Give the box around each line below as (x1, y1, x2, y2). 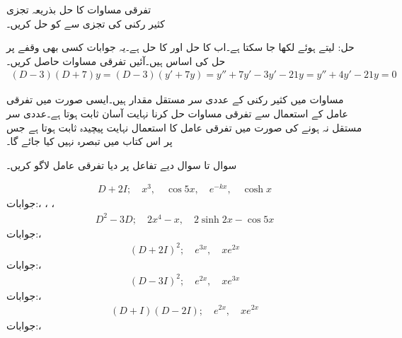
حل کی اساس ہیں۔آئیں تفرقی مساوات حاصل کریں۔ (6, 53, 226, 68)
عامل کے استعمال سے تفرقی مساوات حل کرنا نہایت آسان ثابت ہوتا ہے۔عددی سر (6, 106, 348, 120)
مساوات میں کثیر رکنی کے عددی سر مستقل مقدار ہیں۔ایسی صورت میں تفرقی (6, 92, 344, 107)
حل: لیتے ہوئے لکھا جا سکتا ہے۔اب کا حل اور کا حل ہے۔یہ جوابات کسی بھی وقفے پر (6, 40, 355, 54)
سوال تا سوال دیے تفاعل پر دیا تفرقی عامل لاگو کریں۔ (6, 157, 237, 172)
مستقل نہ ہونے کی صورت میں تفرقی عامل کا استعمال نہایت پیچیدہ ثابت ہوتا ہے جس (6, 120, 362, 134)
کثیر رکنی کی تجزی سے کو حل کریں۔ (6, 16, 165, 30)
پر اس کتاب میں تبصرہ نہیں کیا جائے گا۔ (6, 134, 173, 148)
